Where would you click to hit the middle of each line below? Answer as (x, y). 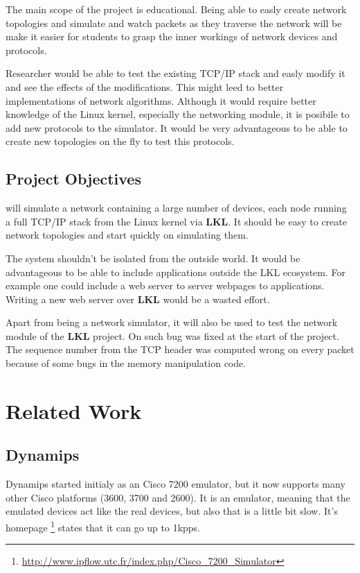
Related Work (74, 410)
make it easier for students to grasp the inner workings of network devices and (172, 36)
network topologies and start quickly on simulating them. (127, 235)
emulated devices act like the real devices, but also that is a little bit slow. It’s (172, 511)
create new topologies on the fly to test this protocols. (120, 141)
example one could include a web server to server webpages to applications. (165, 285)
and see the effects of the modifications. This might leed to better (145, 86)
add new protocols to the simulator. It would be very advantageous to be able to (177, 127)
